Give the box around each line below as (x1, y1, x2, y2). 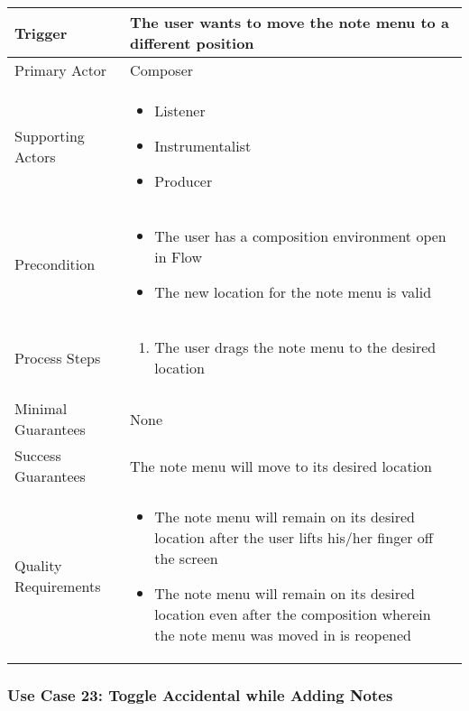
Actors (14, 145, 56, 167)
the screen (154, 548, 218, 568)
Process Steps (14, 346, 101, 368)
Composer (130, 60, 194, 80)
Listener (154, 100, 206, 121)
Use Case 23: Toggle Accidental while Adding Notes (7, 683, 393, 706)
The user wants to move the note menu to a (130, 12, 449, 32)
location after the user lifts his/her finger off (154, 527, 434, 548)
